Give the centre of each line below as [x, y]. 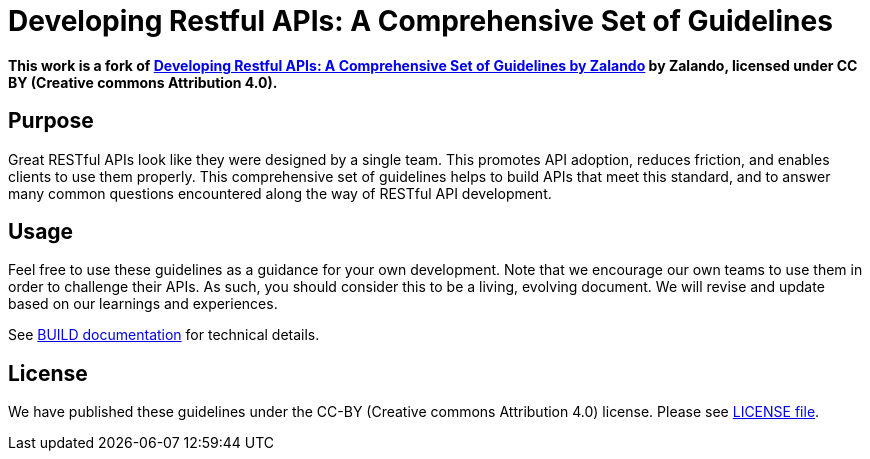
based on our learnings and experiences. [143, 304]
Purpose [51, 121]
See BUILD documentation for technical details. [164, 335]
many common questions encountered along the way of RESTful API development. [280, 193]
